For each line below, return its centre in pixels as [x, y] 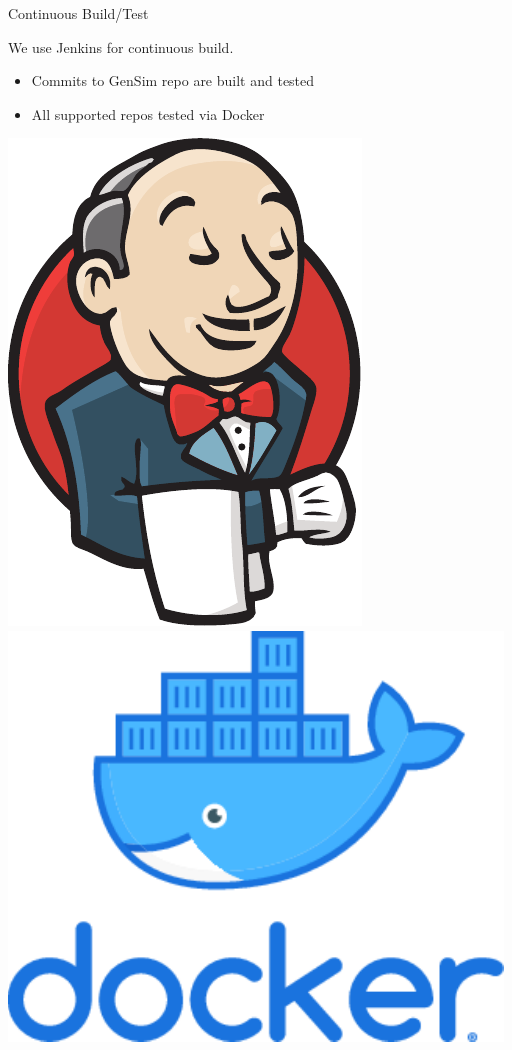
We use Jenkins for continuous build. [121, 46]
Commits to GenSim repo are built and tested [173, 80]
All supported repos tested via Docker [148, 113]
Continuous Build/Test [78, 13]
